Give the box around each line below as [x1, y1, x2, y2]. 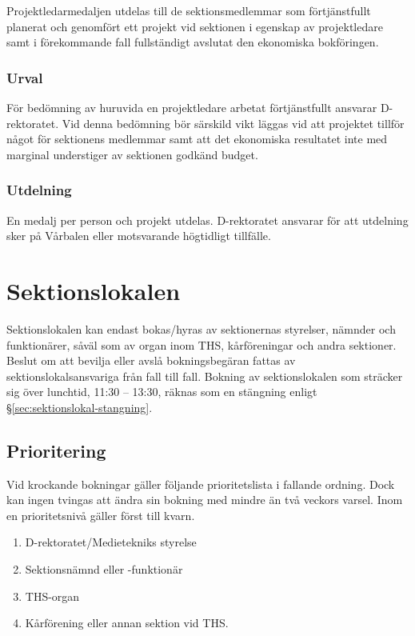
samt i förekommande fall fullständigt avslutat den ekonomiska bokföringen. [6, 34, 379, 50]
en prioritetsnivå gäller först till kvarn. [6, 506, 195, 523]
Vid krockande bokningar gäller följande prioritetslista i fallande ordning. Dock [6, 475, 395, 492]
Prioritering [6, 438, 106, 462]
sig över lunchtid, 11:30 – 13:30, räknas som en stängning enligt [6, 383, 317, 400]
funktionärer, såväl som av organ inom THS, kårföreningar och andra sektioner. [6, 336, 397, 353]
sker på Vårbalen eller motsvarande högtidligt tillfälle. [6, 227, 271, 244]
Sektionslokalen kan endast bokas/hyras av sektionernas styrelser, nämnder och [6, 320, 396, 337]
